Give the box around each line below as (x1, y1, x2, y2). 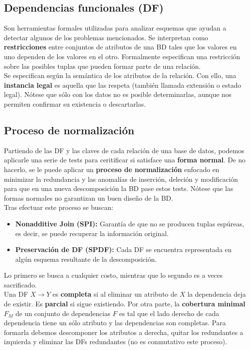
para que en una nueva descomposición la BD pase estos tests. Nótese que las (4, 183, 234, 193)
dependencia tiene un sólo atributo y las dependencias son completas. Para (4, 318, 226, 328)
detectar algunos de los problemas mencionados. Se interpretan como (4, 32, 208, 42)
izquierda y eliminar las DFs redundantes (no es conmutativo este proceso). (4, 336, 227, 347)
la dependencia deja (187, 289, 246, 299)
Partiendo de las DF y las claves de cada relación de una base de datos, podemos (4, 145, 245, 155)
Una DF (4, 289, 28, 299)
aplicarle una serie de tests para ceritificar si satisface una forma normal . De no (4, 155, 246, 165)
